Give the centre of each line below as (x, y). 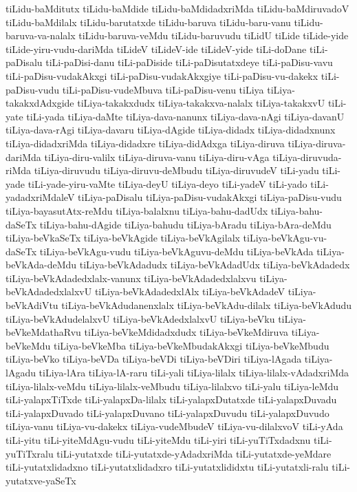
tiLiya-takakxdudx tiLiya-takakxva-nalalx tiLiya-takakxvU (201, 103)
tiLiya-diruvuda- (307, 157)
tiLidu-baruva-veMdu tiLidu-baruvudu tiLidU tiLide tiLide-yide (214, 35)
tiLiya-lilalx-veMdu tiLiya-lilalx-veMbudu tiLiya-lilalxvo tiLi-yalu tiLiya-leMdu (172, 386)
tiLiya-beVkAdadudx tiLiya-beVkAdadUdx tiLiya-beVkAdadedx (215, 265)
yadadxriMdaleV (40, 197)
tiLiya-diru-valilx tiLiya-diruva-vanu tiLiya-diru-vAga (157, 157)
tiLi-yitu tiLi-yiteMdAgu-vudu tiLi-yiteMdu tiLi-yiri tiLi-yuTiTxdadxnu (158, 440)
